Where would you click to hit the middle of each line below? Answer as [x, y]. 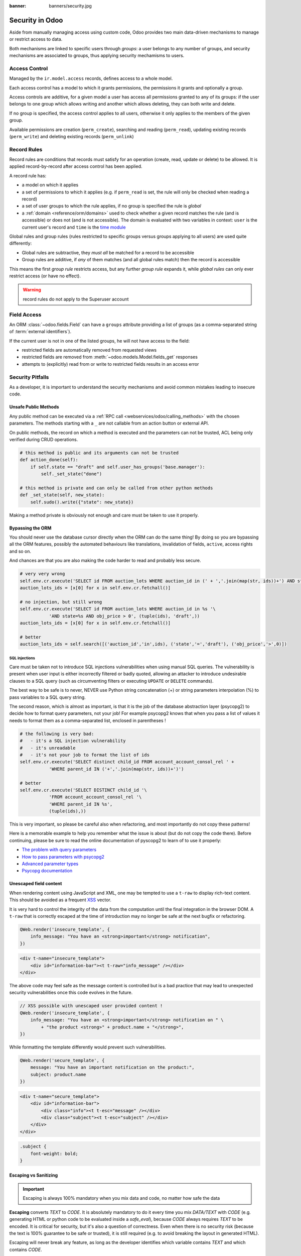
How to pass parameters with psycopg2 [63, 857]
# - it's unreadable [48, 748]
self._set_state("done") [71, 474]
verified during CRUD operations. [44, 439]
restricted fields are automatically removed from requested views [89, 350]
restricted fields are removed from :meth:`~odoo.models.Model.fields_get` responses [110, 357]
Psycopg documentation [47, 871]
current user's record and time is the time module [74, 227]
